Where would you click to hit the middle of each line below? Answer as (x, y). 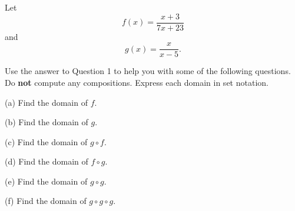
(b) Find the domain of (47, 122)
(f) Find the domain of (46, 201)
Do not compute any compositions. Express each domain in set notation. (137, 82)
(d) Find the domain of (47, 161)
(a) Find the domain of (46, 102)
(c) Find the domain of (46, 141)
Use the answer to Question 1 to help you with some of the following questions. (148, 71)
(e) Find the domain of (46, 181)
